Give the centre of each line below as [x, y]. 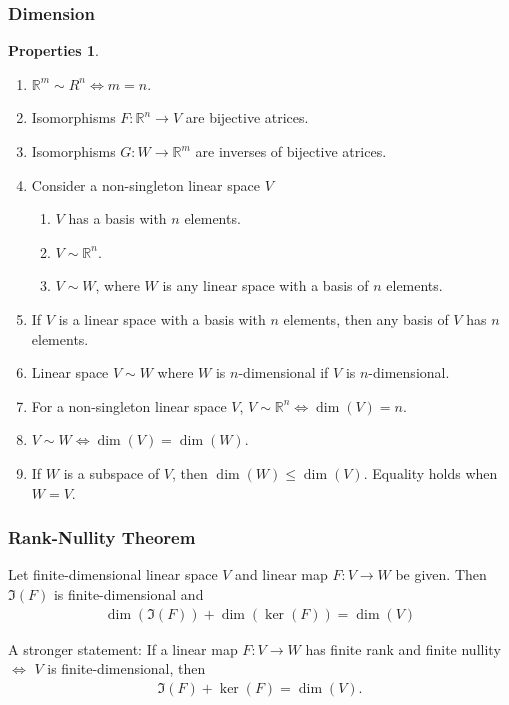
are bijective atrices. [247, 117]
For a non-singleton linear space [129, 405]
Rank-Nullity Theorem [102, 537]
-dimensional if [283, 372]
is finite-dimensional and [128, 593]
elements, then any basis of [366, 318]
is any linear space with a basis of [265, 285]
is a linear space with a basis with [162, 318]
